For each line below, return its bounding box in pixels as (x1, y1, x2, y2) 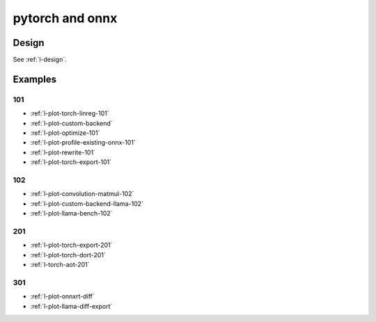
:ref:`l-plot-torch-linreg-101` (30, 109, 109, 118)
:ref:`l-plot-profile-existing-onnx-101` (30, 138, 136, 147)
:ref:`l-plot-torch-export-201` (30, 241, 113, 250)
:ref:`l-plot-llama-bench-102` (30, 209, 113, 218)
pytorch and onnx (13, 10, 118, 26)
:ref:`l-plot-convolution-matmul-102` (30, 190, 134, 198)
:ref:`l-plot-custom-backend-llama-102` (30, 199, 144, 208)
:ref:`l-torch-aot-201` (30, 261, 90, 269)
